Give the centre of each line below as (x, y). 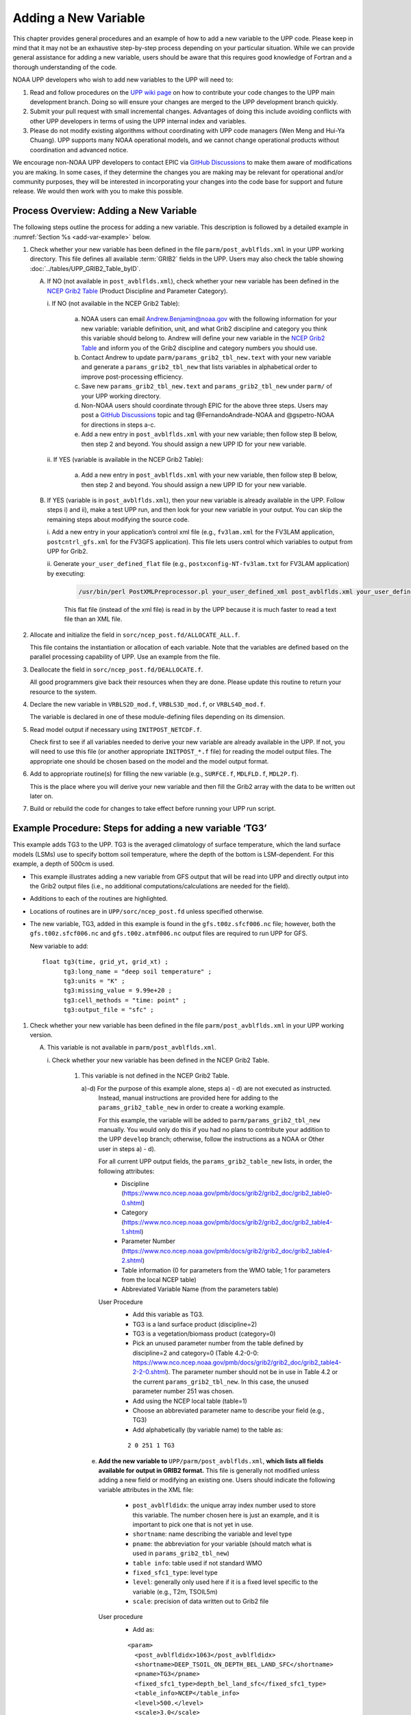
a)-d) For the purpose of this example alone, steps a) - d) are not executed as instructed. (207, 1088)
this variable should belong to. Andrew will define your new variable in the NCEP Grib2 (203, 338)
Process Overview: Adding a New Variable (105, 211)
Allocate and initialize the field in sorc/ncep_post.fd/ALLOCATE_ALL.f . (135, 635)
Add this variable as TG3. (168, 1314)
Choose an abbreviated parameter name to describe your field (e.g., (228, 1410)
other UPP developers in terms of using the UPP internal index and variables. (138, 121)
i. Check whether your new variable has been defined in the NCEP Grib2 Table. (158, 1060)
